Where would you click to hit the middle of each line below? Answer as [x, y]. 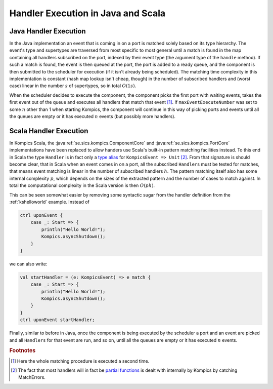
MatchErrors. [32, 377]
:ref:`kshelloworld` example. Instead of [49, 202]
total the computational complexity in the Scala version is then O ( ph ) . [82, 185]
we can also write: [28, 264]
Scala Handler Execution [49, 131]
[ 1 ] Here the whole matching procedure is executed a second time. [80, 361]
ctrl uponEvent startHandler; [57, 320]
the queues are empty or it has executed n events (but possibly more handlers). [93, 116]
